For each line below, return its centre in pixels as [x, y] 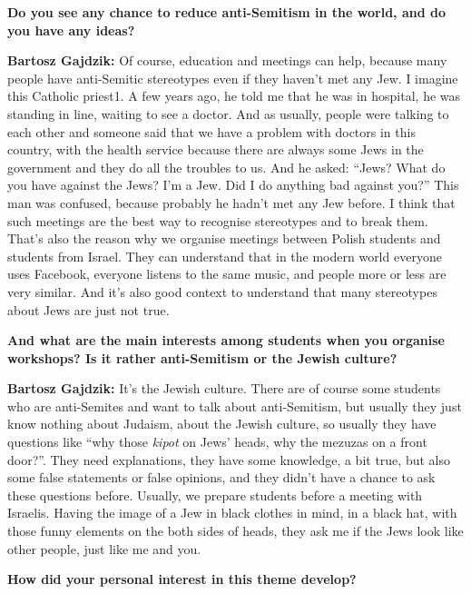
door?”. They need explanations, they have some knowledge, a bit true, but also [229, 459]
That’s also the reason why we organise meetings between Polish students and [224, 238]
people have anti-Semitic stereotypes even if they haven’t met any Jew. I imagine [233, 78]
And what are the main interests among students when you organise [226, 340]
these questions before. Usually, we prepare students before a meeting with [215, 495]
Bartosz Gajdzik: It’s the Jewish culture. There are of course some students [224, 388]
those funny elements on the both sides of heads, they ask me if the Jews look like [235, 531]
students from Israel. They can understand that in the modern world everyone [225, 256]
